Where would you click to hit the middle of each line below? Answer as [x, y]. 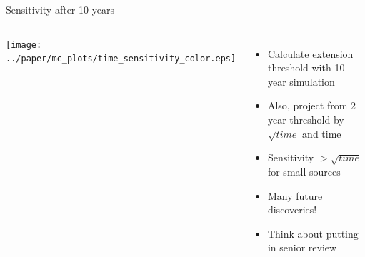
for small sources [304, 172]
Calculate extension [310, 53]
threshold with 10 [306, 67]
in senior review [302, 247]
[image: [24, 45]
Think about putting [313, 233]
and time [322, 133]
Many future [295, 195]
